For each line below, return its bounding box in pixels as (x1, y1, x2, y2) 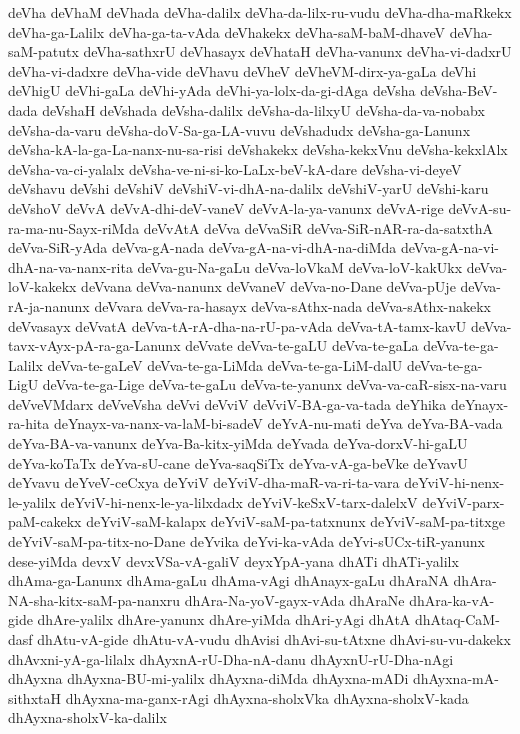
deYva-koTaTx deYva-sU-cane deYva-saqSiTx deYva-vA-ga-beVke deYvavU (8, 452, 468, 473)
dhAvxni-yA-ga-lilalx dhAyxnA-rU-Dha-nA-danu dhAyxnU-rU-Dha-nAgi (8, 648, 454, 669)
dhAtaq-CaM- (415, 609, 500, 630)
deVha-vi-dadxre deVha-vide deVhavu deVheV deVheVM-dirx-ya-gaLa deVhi (8, 60, 477, 81)
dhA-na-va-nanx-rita (8, 256, 133, 277)
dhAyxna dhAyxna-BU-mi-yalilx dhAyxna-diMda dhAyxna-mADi (8, 668, 409, 689)
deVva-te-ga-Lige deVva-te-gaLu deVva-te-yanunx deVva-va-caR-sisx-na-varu (42, 374, 507, 395)
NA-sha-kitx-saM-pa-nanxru (8, 589, 181, 610)
